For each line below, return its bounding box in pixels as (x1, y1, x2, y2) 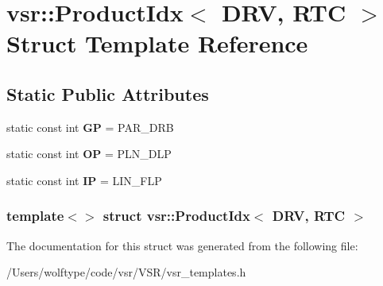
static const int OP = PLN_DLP (6, 145, 172, 162)
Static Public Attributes (6, 81, 209, 106)
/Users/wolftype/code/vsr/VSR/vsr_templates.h (6, 264, 246, 280)
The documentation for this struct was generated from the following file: (6, 237, 358, 253)
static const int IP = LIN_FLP (6, 172, 162, 188)
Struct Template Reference (6, 27, 308, 60)
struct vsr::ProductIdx (103, 206, 250, 226)
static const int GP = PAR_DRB (6, 118, 174, 135)
